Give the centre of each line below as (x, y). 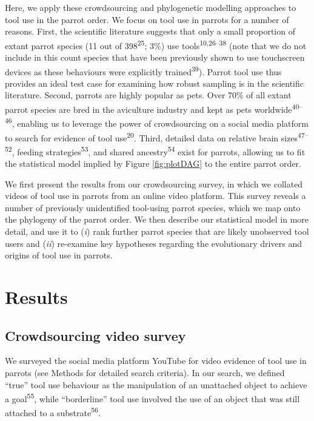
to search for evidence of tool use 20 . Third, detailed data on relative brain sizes (152, 136)
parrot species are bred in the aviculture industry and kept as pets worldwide (149, 109)
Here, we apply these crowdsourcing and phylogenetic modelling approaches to (151, 7)
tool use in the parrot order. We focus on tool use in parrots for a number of (147, 19)
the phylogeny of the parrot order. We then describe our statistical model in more (157, 219)
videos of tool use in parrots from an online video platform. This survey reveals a (155, 196)
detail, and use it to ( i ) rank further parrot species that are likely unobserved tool (157, 231)
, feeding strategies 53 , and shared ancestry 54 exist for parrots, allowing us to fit (159, 150)
